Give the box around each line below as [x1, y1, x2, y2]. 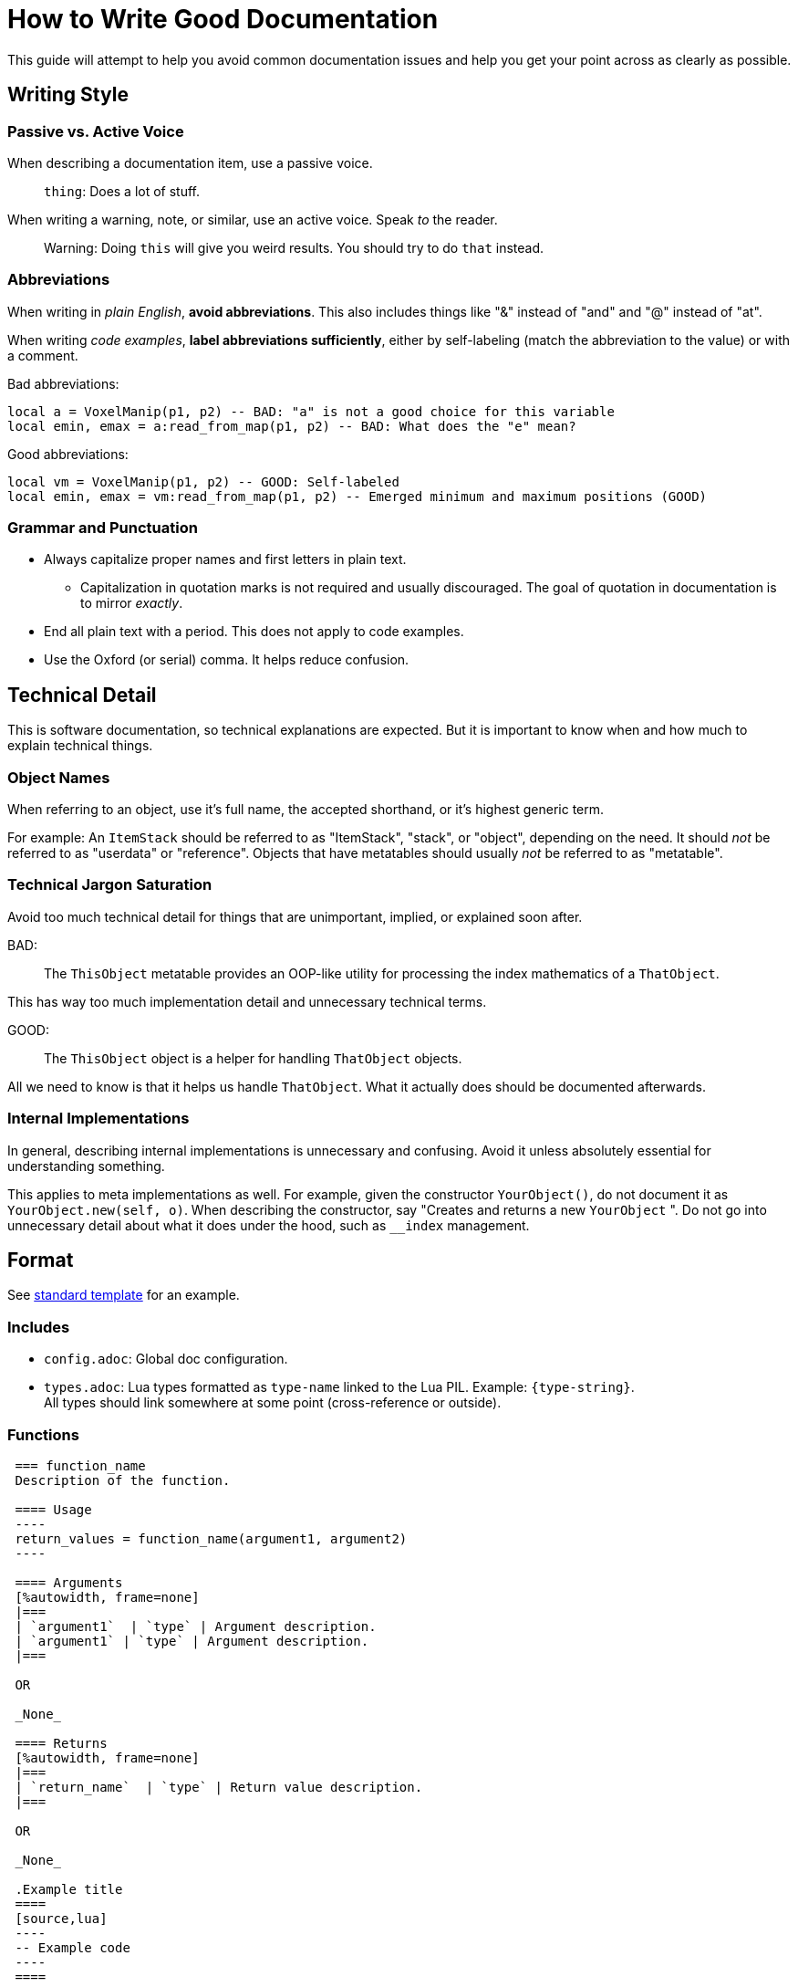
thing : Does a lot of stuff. [44, 183, 201, 199]
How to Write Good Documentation [7, 4, 439, 35]
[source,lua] [15, 1910, 108, 1926]
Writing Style [7, 83, 129, 107]
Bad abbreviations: [7, 375, 119, 392]
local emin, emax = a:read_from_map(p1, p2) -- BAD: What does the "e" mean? [7, 418, 576, 434]
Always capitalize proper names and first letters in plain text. [44, 551, 407, 568]
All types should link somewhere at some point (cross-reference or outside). [44, 1395, 502, 1411]
